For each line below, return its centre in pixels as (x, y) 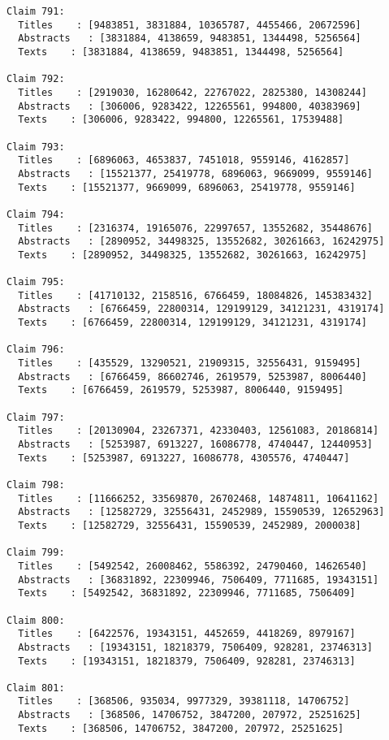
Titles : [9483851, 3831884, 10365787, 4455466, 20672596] (190, 25)
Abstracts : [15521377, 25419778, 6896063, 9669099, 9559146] (196, 173)
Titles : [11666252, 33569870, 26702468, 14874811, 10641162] (199, 498)
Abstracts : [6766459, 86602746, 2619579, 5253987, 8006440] (192, 376)
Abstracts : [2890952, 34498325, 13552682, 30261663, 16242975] (201, 242)
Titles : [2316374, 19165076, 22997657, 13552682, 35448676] (196, 228)
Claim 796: (36, 350)
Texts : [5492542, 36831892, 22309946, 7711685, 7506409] (187, 593)
